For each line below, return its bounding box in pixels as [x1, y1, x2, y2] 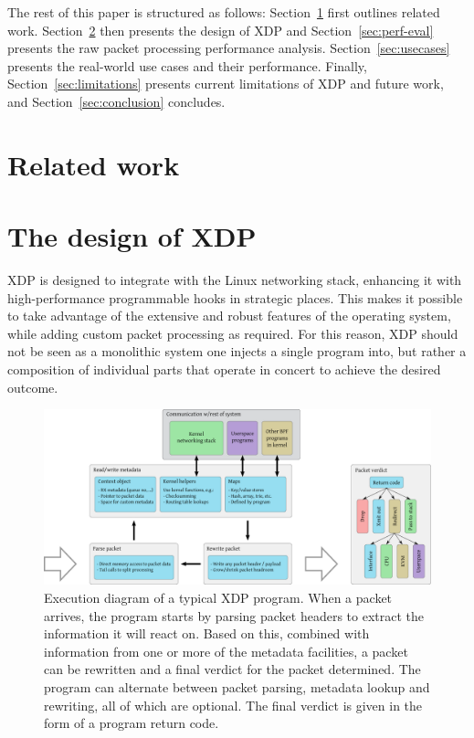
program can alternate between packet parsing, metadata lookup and [44, 677, 430, 696]
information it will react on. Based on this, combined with [44, 624, 370, 643]
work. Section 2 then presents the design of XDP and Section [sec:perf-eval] [7, 20, 434, 39]
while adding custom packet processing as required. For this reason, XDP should [7, 323, 458, 343]
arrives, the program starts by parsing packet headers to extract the [44, 606, 425, 625]
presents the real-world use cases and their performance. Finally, [7, 56, 367, 75]
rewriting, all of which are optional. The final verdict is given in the [44, 695, 423, 714]
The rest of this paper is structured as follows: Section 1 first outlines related [7, 3, 440, 21]
